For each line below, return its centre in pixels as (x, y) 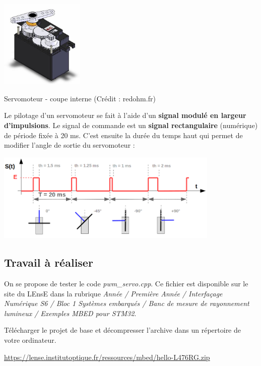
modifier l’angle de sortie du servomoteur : (70, 145)
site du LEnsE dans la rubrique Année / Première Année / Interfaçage (113, 293)
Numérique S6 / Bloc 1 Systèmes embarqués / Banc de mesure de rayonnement (127, 303)
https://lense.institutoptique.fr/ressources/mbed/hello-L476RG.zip (107, 357)
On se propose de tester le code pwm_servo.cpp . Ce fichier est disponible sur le (126, 284)
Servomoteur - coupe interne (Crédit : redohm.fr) (80, 98)
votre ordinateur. (30, 340)
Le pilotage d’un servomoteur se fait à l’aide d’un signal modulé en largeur (125, 115)
